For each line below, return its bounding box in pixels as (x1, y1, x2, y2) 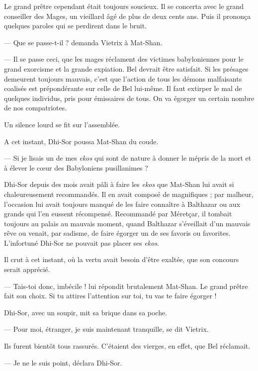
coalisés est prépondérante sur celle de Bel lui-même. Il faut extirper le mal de (4, 83, 242, 93)
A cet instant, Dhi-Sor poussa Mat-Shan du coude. (4, 136, 159, 146)
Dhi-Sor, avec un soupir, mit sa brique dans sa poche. (4, 307, 168, 317)
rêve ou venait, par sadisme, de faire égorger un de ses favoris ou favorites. (4, 228, 231, 238)
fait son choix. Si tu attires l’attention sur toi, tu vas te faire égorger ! (4, 290, 217, 301)
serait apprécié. (4, 264, 50, 275)
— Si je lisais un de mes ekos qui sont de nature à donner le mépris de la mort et (4, 153, 252, 163)
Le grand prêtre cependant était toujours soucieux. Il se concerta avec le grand (4, 1, 244, 11)
